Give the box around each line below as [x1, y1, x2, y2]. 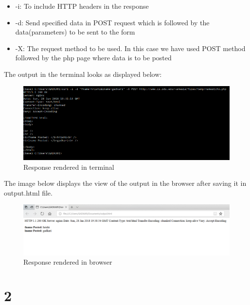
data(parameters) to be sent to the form [15, 27, 135, 37]
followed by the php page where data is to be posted [15, 53, 172, 63]
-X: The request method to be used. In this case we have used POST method [15, 43, 246, 53]
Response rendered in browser [23, 257, 112, 267]
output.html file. [4, 187, 53, 197]
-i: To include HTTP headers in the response [15, 1, 149, 11]
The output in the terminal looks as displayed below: [4, 69, 162, 79]
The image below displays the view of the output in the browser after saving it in [4, 178, 247, 188]
